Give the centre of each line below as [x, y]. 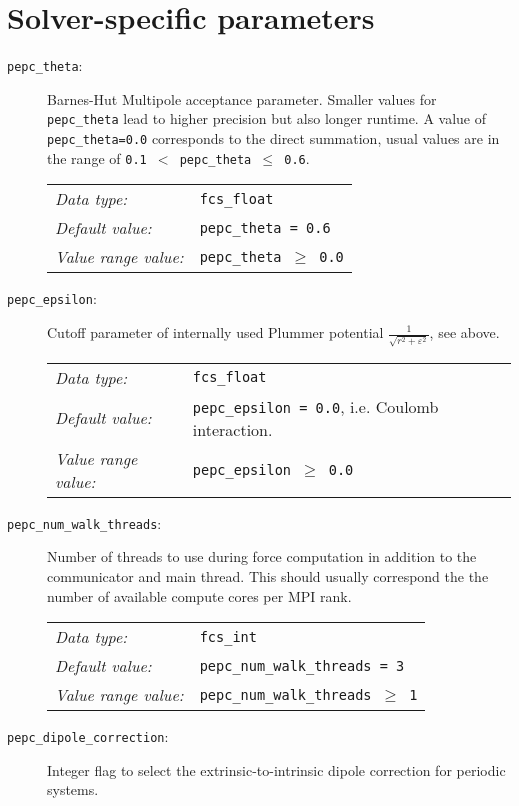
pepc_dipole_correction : [88, 736]
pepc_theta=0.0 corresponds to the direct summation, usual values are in [273, 138]
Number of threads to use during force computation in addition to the [262, 556]
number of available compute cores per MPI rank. [199, 595]
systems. [73, 789]
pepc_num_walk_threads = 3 [302, 665]
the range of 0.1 [97, 157]
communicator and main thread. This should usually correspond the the [268, 575]
